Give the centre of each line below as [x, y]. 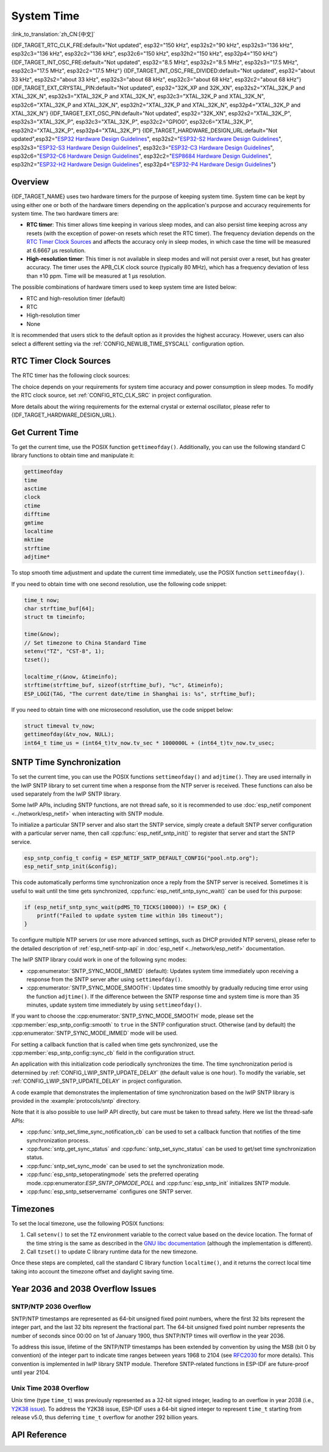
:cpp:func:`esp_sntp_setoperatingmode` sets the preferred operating [113, 1174]
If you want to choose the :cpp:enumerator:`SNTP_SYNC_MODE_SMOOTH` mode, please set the [133, 1016]
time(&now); [42, 634]
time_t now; [42, 600]
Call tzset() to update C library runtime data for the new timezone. [112, 1252]
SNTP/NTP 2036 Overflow [51, 1306]
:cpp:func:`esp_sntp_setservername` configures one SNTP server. [109, 1191]
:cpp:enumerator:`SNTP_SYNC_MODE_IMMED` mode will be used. [94, 1033]
